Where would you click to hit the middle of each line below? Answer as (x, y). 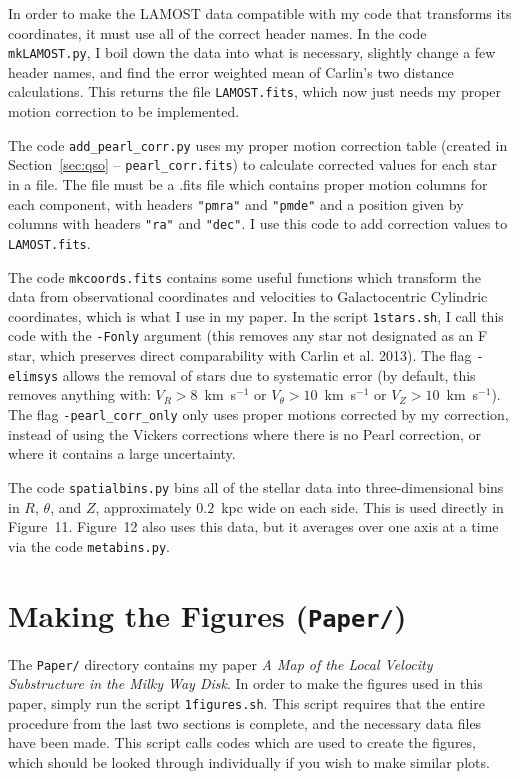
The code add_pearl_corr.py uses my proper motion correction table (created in (258, 144)
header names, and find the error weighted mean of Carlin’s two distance (231, 71)
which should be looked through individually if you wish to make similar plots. (249, 761)
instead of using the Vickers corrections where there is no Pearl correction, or (245, 433)
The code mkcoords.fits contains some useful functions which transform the (245, 276)
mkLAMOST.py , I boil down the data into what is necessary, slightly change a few (252, 52)
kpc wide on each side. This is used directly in (362, 506)
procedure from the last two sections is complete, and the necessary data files (245, 722)
